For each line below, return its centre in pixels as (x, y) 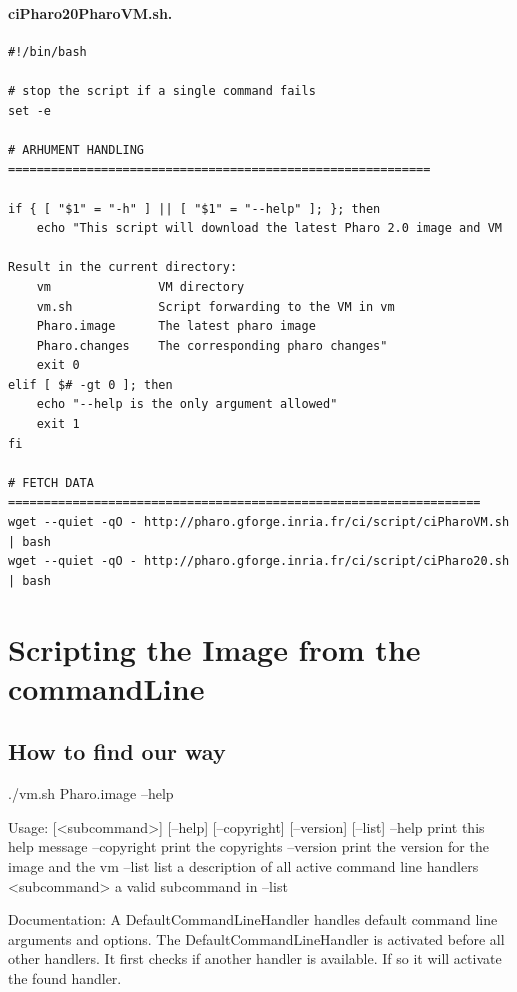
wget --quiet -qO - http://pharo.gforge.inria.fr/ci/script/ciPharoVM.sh (259, 522)
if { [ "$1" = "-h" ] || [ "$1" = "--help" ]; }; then (194, 208)
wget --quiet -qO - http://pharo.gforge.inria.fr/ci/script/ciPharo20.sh (259, 561)
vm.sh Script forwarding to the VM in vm (215, 306)
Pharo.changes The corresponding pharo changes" (212, 345)
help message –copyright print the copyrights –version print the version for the (248, 846)
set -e (29, 110)
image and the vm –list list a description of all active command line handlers (243, 865)
